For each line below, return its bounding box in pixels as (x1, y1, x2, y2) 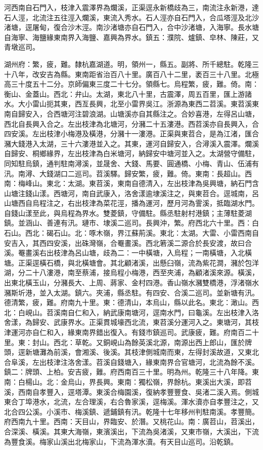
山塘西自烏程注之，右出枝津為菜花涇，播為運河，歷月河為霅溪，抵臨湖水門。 (4, 198, 259, 208)
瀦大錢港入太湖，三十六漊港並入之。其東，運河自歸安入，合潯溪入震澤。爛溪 (4, 138, 259, 148)
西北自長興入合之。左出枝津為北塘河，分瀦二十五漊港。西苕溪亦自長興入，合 (4, 118, 259, 129)
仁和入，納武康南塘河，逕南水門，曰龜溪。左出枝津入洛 (74, 307, 259, 317)
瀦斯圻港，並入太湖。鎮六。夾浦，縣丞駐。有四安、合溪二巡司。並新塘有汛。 (4, 287, 259, 297)
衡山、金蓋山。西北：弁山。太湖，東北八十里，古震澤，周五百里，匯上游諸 (4, 88, 252, 99)
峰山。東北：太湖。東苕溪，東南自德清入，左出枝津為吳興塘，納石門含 (25, 178, 259, 189)
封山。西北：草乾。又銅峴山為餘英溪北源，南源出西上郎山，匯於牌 (32, 336, 252, 347)
